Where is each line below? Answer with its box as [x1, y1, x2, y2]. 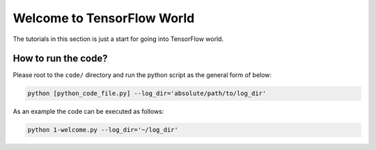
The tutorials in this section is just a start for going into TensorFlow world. [13, 35, 224, 43]
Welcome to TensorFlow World [13, 10, 195, 26]
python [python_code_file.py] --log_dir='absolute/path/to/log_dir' [27, 90, 267, 97]
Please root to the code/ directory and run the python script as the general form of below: [13, 71, 272, 79]
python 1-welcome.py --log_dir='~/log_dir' [27, 126, 179, 134]
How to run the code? [13, 53, 108, 65]
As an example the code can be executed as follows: [13, 108, 164, 116]
